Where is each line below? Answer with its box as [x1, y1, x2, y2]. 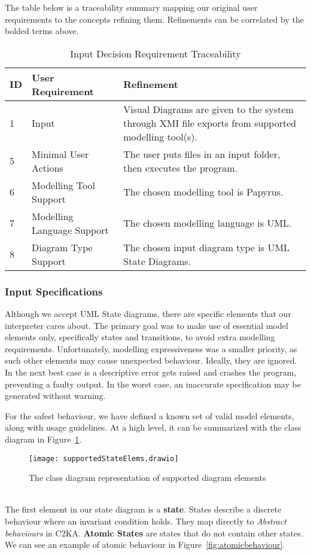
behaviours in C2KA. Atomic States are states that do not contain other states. [5, 526, 303, 539]
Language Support [32, 222, 109, 237]
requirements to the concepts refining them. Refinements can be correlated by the [5, 13, 304, 25]
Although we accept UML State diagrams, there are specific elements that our [5, 307, 291, 319]
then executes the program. [123, 160, 238, 175]
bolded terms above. [5, 25, 79, 37]
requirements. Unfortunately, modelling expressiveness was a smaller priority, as [5, 342, 297, 355]
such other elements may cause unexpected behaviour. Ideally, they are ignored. [5, 354, 297, 367]
